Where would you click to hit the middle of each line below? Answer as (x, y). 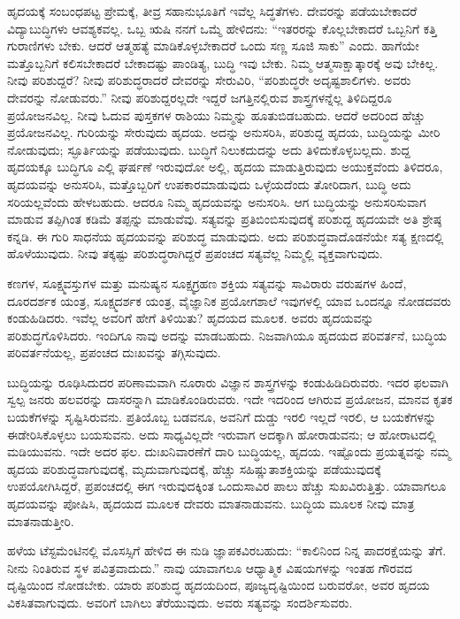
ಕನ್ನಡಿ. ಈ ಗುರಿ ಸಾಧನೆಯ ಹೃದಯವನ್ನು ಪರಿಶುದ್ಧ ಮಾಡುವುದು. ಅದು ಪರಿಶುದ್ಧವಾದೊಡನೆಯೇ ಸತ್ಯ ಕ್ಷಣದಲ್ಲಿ (226, 236)
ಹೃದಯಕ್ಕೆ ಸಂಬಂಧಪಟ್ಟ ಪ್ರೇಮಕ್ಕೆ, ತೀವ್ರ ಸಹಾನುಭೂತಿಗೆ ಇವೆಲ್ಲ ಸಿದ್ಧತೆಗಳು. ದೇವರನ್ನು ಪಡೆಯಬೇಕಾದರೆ (212, 11)
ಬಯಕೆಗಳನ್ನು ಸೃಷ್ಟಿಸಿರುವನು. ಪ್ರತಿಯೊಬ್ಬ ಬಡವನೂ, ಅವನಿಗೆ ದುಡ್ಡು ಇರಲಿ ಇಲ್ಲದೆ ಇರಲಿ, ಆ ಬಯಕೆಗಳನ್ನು (222, 417)
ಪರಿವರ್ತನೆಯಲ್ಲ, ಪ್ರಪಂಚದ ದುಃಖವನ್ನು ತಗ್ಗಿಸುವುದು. (114, 352)
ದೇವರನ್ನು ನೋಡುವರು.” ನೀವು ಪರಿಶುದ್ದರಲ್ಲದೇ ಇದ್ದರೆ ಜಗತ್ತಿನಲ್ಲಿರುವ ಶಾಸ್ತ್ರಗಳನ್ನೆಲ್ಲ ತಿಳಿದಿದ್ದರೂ (199, 97)
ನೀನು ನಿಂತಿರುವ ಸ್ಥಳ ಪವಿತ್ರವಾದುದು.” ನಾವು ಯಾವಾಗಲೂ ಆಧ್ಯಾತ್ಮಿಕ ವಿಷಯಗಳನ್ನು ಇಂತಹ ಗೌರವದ (210, 567)
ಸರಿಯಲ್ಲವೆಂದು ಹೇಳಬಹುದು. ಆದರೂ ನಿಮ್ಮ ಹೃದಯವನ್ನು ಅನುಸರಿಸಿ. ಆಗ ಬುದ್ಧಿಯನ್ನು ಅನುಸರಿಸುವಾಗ (217, 201)
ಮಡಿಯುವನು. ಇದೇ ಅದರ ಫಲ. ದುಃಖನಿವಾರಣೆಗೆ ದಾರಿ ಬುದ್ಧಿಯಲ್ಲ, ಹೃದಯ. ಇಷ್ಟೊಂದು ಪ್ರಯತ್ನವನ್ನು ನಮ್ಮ (229, 451)
